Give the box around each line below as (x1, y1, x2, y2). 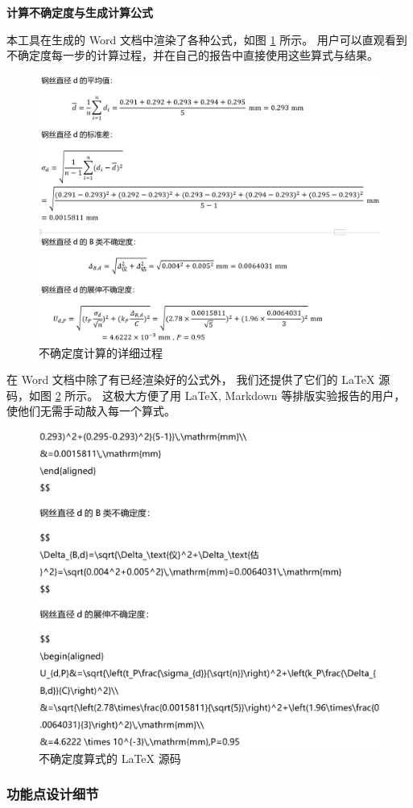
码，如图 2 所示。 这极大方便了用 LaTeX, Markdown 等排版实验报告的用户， (6, 386, 406, 403)
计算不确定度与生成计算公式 (6, 4, 153, 20)
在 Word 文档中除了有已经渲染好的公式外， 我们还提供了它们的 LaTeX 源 (6, 371, 390, 388)
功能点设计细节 (6, 784, 99, 804)
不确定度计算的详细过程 (39, 344, 163, 361)
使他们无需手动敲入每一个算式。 (6, 402, 176, 419)
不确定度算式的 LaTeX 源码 (39, 749, 181, 766)
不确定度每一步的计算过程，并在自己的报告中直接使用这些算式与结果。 (6, 47, 378, 64)
